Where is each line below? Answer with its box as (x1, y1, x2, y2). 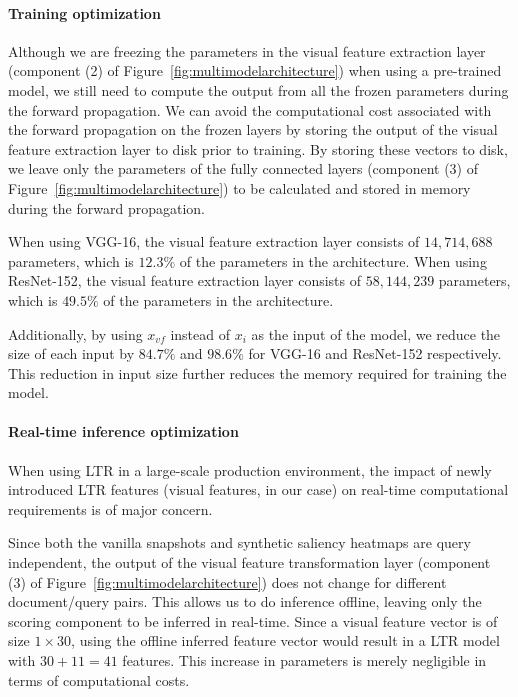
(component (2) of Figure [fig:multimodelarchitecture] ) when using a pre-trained (8, 60, 502, 81)
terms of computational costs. (8, 669, 190, 690)
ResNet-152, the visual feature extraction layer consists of (8, 270, 361, 291)
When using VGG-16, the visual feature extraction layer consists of (8, 231, 420, 252)
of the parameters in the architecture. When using (179, 250, 487, 271)
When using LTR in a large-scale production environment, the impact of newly (8, 459, 492, 480)
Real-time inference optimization (8, 421, 239, 442)
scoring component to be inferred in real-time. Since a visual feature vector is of (8, 610, 498, 631)
